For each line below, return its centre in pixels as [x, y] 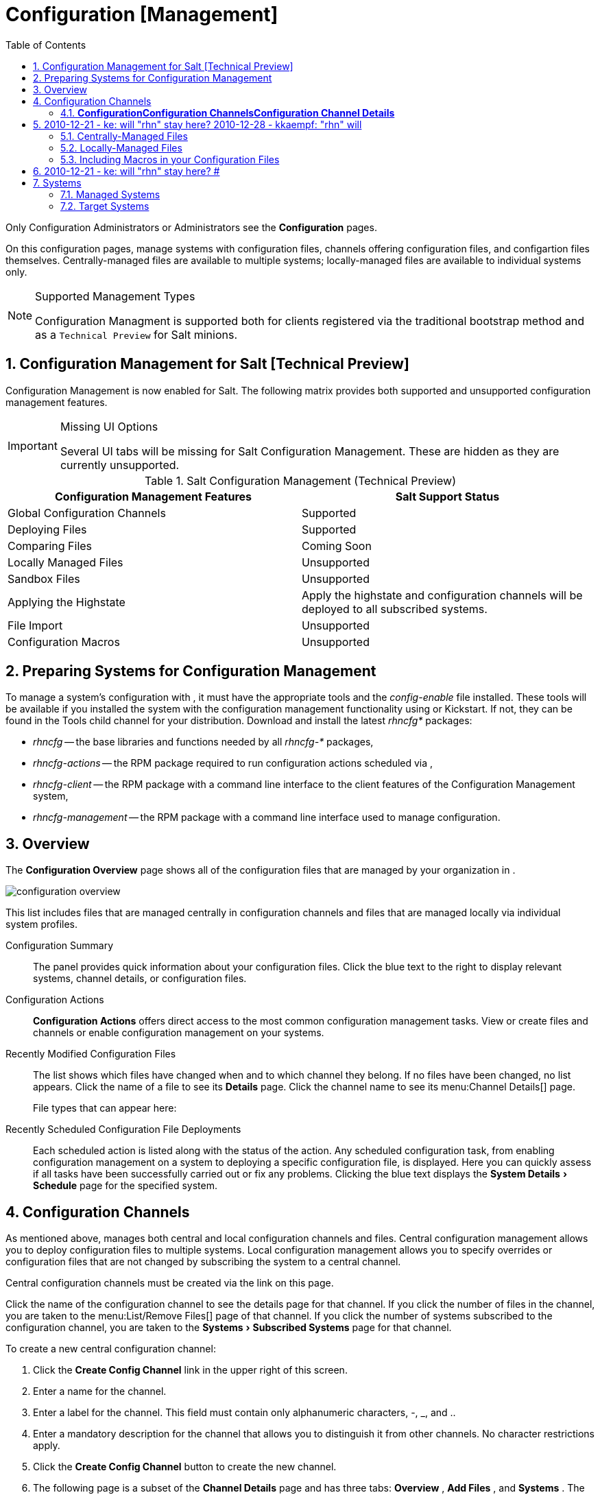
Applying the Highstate [67, 602]
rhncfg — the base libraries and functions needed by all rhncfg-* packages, [203, 742]
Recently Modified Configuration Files [91, 1054]
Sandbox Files [44, 578]
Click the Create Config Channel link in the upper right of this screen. [190, 1370]
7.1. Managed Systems [110, 194]
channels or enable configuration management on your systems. [179, 1033]
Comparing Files [50, 546]
